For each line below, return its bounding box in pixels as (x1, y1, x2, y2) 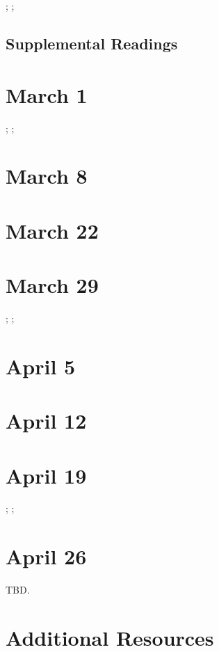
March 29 (6, 271, 99, 299)
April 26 (6, 542, 87, 571)
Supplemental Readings (6, 32, 178, 54)
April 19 (6, 461, 87, 489)
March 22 (6, 216, 99, 244)
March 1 (6, 80, 88, 109)
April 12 (6, 406, 87, 435)
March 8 (6, 161, 88, 190)
